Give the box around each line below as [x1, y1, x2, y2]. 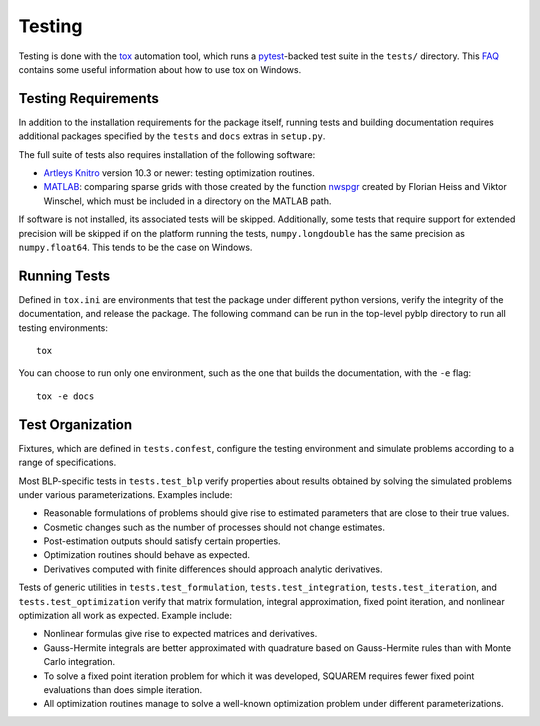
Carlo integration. [43, 656, 115, 668]
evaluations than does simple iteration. [43, 683, 203, 695]
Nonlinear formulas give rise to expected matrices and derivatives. [43, 628, 318, 640]
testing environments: [18, 321, 109, 334]
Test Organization [18, 416, 133, 433]
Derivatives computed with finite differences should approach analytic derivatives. [43, 563, 383, 575]
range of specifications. [18, 456, 117, 469]
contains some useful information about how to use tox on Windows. [18, 63, 302, 75]
